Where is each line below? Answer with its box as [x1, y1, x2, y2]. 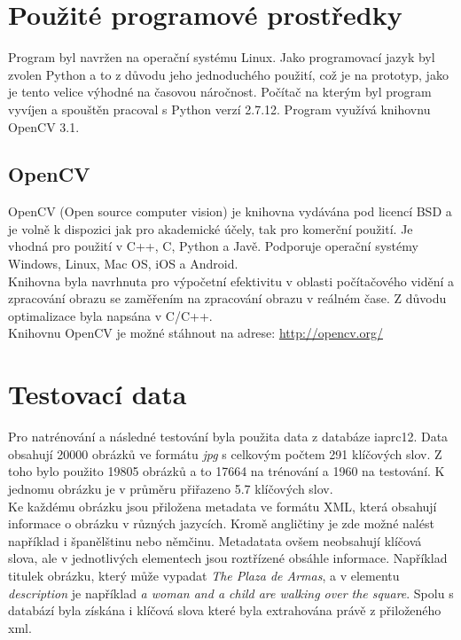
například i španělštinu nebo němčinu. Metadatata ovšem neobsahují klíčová [8, 531, 422, 550]
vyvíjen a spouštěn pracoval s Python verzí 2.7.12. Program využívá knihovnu [8, 99, 431, 118]
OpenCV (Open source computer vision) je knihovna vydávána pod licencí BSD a [8, 202, 452, 221]
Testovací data [8, 376, 187, 412]
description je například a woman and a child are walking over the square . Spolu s [8, 583, 454, 602]
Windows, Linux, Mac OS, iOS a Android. [8, 254, 238, 273]
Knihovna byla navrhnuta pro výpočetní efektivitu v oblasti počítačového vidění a [8, 271, 455, 290]
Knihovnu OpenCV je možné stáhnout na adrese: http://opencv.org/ [8, 324, 383, 342]
